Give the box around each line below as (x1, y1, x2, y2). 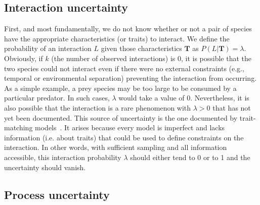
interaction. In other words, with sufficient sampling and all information (4, 142, 227, 152)
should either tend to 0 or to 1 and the (130, 151, 250, 162)
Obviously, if (4, 53, 43, 63)
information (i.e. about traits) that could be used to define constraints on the (4, 132, 244, 142)
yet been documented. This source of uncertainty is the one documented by (4, 112, 238, 123)
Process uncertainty (4, 186, 110, 202)
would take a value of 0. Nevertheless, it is (118, 92, 249, 103)
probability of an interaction (4, 43, 92, 54)
